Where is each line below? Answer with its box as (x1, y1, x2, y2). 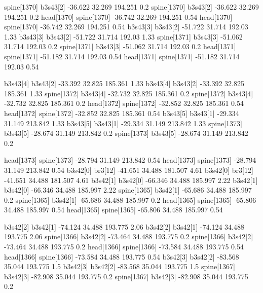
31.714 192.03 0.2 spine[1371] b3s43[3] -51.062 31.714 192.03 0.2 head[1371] (4, 41, 236, 52)
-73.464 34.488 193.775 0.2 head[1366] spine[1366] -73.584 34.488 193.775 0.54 (4, 241, 244, 252)
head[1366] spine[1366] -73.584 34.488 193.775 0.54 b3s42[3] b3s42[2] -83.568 (4, 251, 239, 262)
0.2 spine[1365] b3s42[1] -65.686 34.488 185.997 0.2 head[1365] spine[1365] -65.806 (4, 194, 256, 205)
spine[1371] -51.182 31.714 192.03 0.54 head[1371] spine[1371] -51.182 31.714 (4, 51, 240, 61)
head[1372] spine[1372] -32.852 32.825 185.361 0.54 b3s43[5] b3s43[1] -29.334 (4, 107, 239, 118)
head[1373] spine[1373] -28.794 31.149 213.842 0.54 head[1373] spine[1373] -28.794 (4, 155, 256, 165)
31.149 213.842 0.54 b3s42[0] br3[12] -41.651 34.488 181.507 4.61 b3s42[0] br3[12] (4, 164, 253, 175)
